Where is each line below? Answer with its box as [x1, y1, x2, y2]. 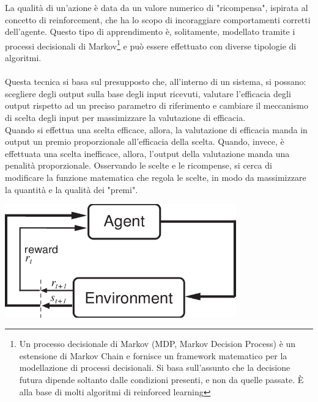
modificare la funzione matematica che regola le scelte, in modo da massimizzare [5, 170, 306, 183]
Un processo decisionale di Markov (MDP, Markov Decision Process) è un [19, 337, 296, 350]
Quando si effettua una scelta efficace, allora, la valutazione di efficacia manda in [5, 123, 308, 136]
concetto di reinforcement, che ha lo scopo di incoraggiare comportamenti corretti [5, 13, 311, 26]
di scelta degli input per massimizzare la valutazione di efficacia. [5, 111, 246, 123]
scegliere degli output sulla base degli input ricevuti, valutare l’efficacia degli [5, 87, 291, 100]
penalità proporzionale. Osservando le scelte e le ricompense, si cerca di [5, 159, 272, 172]
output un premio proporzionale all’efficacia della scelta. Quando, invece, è [5, 135, 284, 148]
